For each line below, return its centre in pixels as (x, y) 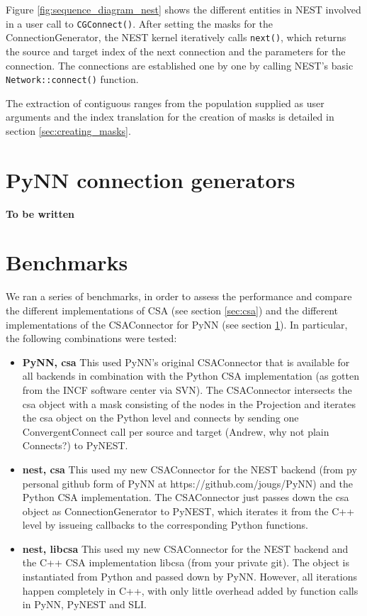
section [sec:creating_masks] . (68, 130)
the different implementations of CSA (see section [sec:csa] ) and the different (172, 310)
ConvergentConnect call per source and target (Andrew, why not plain (176, 431)
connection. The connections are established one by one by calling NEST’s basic (180, 65)
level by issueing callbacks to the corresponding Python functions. (165, 525)
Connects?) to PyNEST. (75, 445)
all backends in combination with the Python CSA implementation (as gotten (191, 376)
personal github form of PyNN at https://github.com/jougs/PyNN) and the (188, 483)
